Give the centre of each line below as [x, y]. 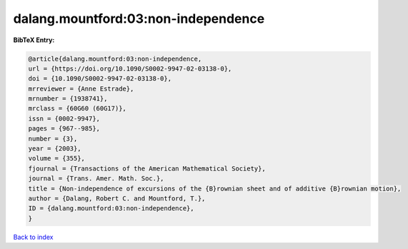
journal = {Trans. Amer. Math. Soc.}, [96, 179]
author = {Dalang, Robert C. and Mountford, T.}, [117, 199]
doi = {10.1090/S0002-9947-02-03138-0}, [100, 79]
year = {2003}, [55, 149]
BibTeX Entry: [34, 40]
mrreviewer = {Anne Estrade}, [81, 88]
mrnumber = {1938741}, [68, 99]
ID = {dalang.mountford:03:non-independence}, [111, 208]
